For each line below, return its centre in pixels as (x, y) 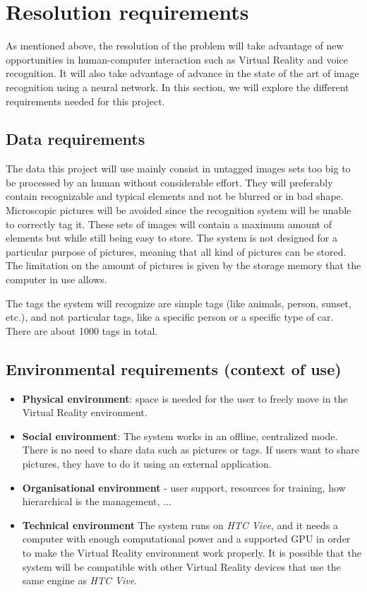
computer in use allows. (56, 279)
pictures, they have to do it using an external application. (147, 463)
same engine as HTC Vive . (80, 580)
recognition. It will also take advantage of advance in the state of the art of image (182, 73)
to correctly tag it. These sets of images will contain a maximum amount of (169, 224)
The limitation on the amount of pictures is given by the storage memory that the (183, 265)
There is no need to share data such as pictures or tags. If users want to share (191, 450)
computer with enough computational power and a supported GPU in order (186, 539)
